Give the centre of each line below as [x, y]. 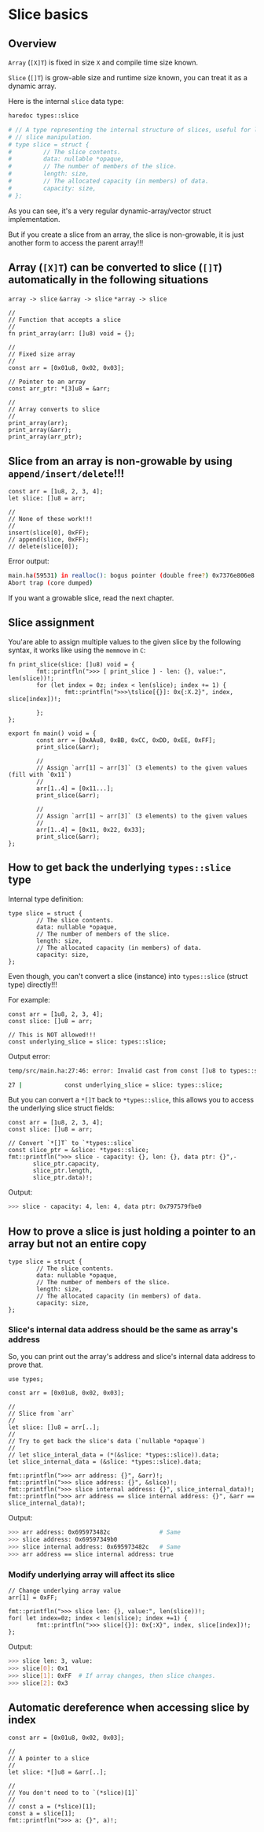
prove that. [26, 1365]
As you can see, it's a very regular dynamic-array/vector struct [110, 211]
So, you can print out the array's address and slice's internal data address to [132, 1357]
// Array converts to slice [54, 410]
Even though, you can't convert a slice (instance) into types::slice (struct [128, 976]
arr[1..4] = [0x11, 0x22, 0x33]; [91, 829]
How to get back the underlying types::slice [120, 868]
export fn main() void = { [52, 733]
